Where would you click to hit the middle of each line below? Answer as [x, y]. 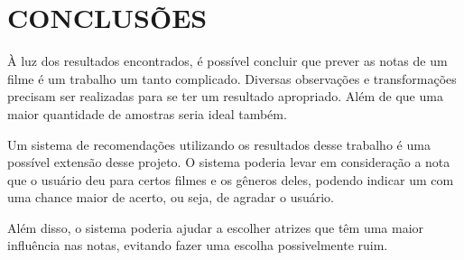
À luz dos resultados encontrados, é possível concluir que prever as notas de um [227, 61]
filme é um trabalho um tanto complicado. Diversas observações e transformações [232, 78]
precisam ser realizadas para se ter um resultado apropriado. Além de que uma [225, 96]
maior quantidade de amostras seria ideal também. [147, 113]
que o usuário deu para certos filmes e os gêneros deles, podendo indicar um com [231, 179]
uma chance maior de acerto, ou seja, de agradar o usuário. [171, 197]
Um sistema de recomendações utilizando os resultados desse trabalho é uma [219, 144]
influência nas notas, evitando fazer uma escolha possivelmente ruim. [198, 245]
